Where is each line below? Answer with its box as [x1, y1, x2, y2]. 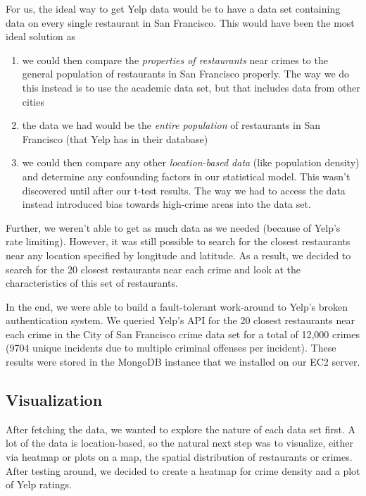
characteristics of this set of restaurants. [6, 275, 178, 290]
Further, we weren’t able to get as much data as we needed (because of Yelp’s [6, 220, 341, 235]
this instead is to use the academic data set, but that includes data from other [22, 80, 360, 94]
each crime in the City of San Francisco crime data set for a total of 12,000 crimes [6, 326, 360, 341]
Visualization [6, 389, 103, 411]
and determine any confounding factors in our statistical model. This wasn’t [22, 168, 351, 183]
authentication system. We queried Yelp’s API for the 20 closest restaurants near [6, 313, 355, 328]
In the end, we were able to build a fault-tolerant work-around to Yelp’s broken [6, 299, 348, 314]
